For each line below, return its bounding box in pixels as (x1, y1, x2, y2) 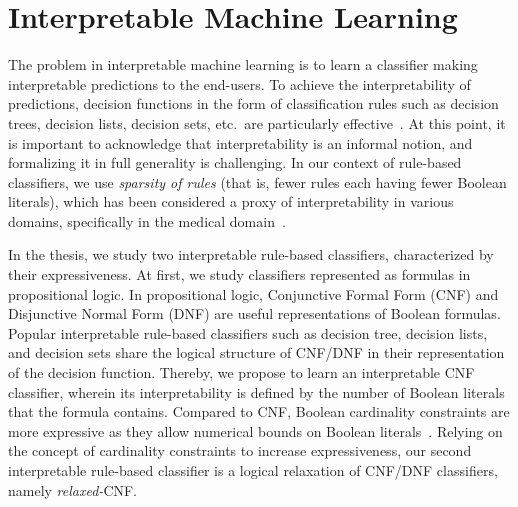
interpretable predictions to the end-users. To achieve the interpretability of (8, 73, 471, 94)
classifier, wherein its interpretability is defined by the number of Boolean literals (8, 381, 505, 402)
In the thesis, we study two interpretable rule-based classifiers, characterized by (8, 244, 494, 265)
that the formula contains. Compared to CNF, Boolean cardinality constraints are (8, 401, 510, 422)
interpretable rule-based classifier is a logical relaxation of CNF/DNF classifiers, (8, 460, 498, 480)
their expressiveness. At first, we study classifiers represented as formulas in (8, 264, 471, 285)
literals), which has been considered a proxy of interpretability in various (8, 191, 454, 212)
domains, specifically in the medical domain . (8, 210, 286, 231)
